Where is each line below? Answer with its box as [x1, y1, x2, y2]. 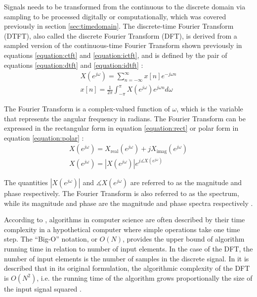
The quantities [4, 177, 48, 187]
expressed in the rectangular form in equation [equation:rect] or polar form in [4, 123, 239, 133]
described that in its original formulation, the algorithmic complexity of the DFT [4, 263, 250, 273]
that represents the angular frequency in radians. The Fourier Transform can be [4, 113, 246, 123]
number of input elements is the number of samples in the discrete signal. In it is [4, 253, 249, 263]
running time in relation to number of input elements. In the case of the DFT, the [4, 243, 253, 253]
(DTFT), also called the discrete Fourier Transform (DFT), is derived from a [4, 30, 237, 41]
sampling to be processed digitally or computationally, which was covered [4, 11, 226, 21]
